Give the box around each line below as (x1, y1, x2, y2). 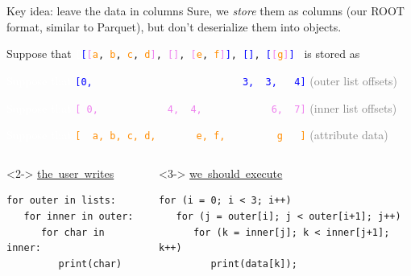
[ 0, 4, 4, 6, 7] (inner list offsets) (75, 99, 397, 116)
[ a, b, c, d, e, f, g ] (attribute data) (75, 126, 388, 143)
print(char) (58, 257, 122, 270)
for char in (40, 226, 105, 238)
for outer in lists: (6, 195, 117, 207)
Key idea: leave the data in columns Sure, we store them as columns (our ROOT (6, 2, 405, 19)
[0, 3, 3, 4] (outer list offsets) (75, 72, 398, 89)
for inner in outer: (23, 211, 134, 222)
